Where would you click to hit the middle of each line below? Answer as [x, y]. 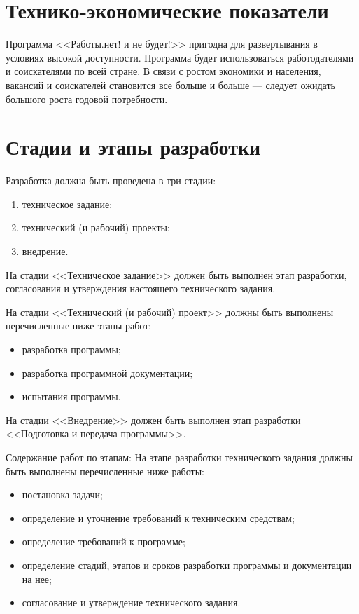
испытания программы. [71, 396]
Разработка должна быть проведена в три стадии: [111, 180]
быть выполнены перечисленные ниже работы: [105, 471]
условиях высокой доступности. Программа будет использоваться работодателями [180, 57]
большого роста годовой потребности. [87, 98]
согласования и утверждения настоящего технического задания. [141, 288]
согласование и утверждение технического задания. [131, 602]
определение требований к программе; [104, 541]
